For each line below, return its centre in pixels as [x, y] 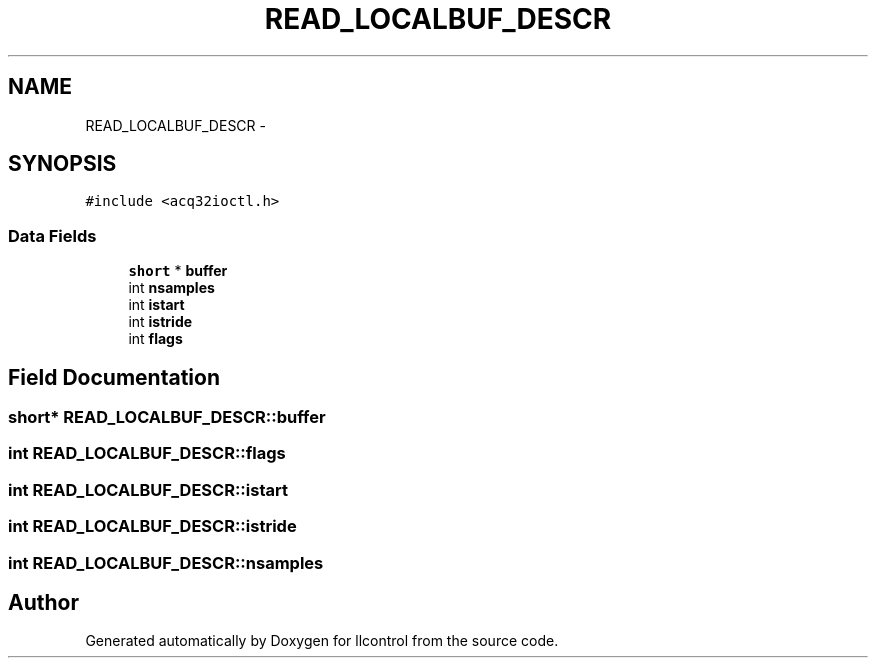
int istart [156, 305]
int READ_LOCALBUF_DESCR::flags [147, 453]
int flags [155, 339]
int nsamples [171, 288]
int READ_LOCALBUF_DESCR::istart [148, 489]
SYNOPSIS [62, 164]
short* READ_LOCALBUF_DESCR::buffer [167, 417]
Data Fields [52, 235]
